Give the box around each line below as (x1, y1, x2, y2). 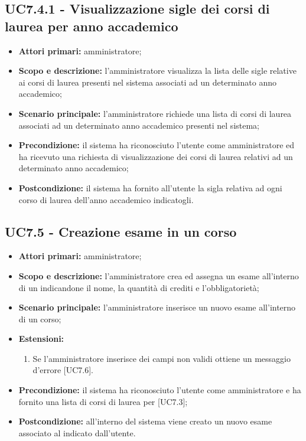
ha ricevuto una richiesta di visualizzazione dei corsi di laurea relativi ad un (18, 150, 293, 162)
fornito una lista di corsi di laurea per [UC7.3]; (18, 395, 188, 407)
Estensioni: (18, 332, 64, 345)
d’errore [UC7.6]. (32, 364, 94, 376)
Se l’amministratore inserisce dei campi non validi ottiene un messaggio (32, 352, 291, 364)
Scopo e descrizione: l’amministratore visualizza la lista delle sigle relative (18, 64, 297, 77)
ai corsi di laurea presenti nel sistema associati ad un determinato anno (18, 76, 276, 88)
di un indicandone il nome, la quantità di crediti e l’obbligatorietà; (18, 281, 259, 293)
